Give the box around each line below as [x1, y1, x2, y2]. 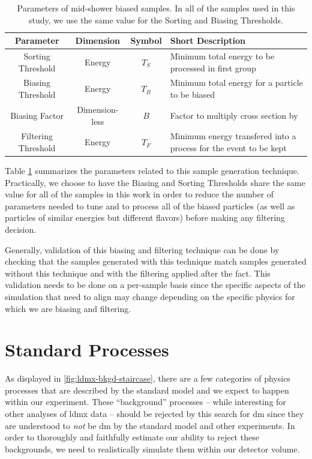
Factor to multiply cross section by [170, 109, 298, 121]
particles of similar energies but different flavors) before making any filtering [5, 211, 285, 224]
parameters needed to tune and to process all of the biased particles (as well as [5, 199, 295, 212]
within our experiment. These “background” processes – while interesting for [5, 395, 286, 408]
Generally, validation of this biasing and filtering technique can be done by [5, 243, 280, 256]
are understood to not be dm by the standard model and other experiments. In [5, 419, 295, 431]
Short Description [170, 34, 245, 47]
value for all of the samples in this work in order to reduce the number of [5, 188, 274, 200]
